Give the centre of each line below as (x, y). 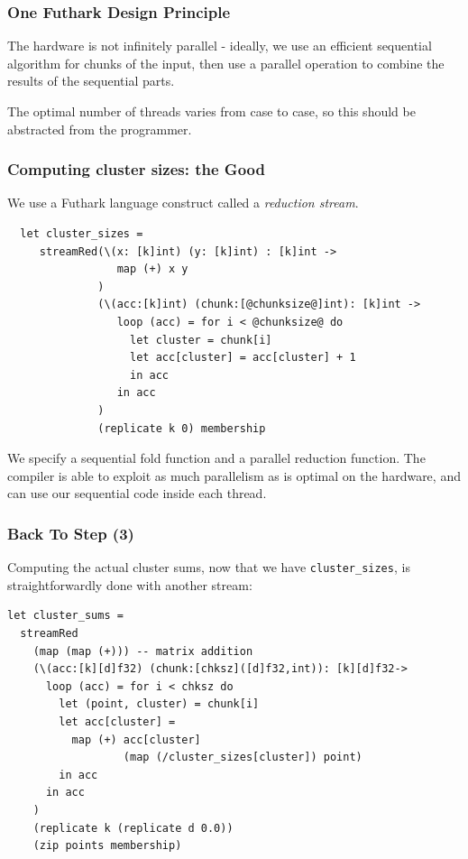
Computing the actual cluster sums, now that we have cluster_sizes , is (209, 567)
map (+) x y (152, 269)
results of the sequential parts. (91, 81)
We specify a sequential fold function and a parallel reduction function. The (216, 458)
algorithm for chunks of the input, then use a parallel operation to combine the (226, 63)
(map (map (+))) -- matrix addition (143, 651)
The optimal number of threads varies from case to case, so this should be (211, 111)
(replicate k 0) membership (182, 428)
